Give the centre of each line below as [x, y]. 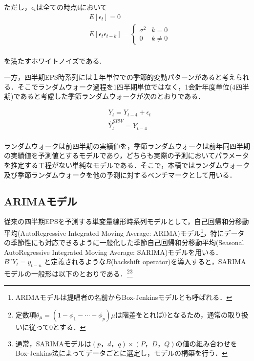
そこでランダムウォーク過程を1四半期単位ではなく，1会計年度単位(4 [127, 86]
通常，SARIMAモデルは [53, 343]
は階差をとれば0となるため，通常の [171, 315]
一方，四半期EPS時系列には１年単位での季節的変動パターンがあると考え [120, 77]
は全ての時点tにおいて [72, 7]
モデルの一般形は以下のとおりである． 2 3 [68, 273]
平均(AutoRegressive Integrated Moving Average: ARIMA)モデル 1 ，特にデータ [124, 232]
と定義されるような [75, 261]
